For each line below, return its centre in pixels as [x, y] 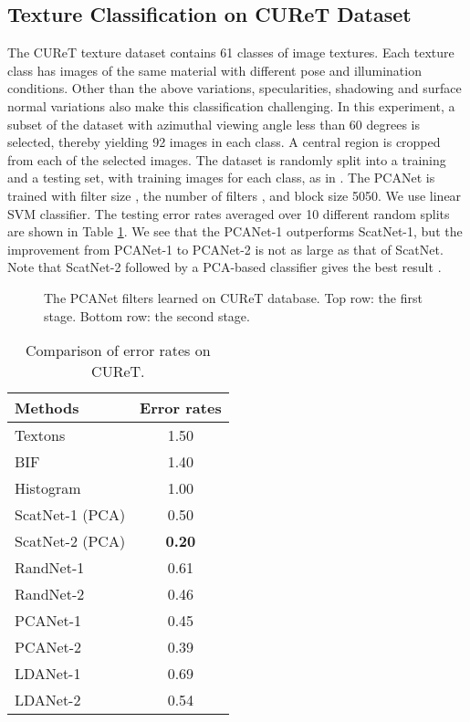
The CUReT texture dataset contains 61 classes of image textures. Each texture [231, 52]
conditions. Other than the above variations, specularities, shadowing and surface [235, 88]
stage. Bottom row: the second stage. [147, 315]
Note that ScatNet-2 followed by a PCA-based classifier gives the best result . [225, 267]
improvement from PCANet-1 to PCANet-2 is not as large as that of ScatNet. [225, 249]
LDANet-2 [48, 700]
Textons [40, 435]
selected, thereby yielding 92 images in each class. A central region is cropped [224, 142]
